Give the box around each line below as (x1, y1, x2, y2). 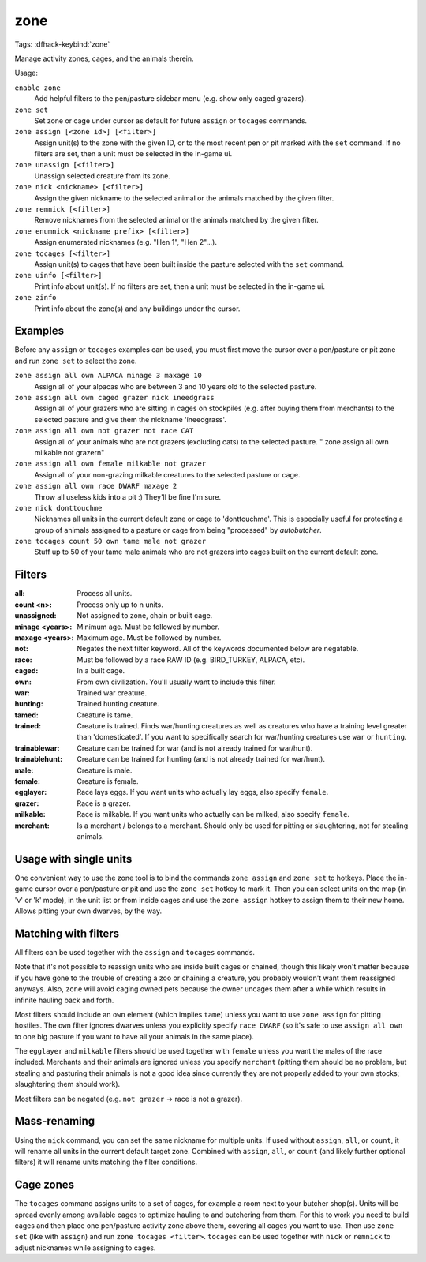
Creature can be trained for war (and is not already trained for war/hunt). (77, 743, 313, 753)
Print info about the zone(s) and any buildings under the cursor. (34, 304, 241, 313)
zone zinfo (14, 293, 57, 302)
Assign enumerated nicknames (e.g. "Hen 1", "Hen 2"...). (34, 238, 217, 247)
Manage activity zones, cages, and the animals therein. (14, 54, 194, 63)
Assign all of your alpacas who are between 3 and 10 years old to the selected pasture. (34, 381, 317, 391)
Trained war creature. (77, 687, 148, 698)
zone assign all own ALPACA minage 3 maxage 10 (14, 371, 203, 380)
